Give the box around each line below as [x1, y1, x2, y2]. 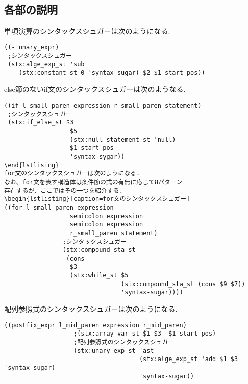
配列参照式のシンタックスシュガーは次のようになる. [4, 303, 178, 314]
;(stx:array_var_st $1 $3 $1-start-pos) [73, 330, 216, 338]
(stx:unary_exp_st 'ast [73, 347, 154, 354]
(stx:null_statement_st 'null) [69, 136, 176, 143]
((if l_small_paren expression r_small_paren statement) [4, 102, 202, 110]
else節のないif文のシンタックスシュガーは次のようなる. [4, 84, 186, 94]
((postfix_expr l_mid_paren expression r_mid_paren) [4, 321, 187, 329]
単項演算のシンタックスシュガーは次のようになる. [4, 25, 170, 36]
